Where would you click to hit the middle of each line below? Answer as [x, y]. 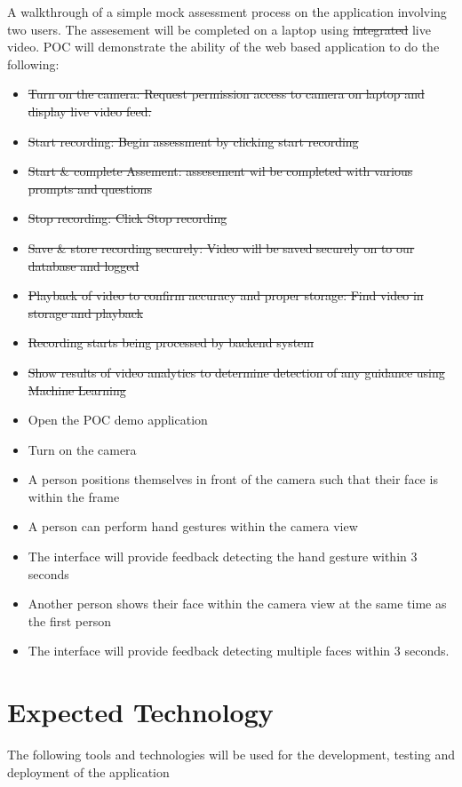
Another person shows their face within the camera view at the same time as [237, 604]
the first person [69, 620]
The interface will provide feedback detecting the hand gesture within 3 [223, 556]
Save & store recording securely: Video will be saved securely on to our [221, 247]
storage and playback [86, 312]
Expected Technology [140, 712]
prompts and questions [90, 188]
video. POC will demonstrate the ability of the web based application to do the [223, 47]
